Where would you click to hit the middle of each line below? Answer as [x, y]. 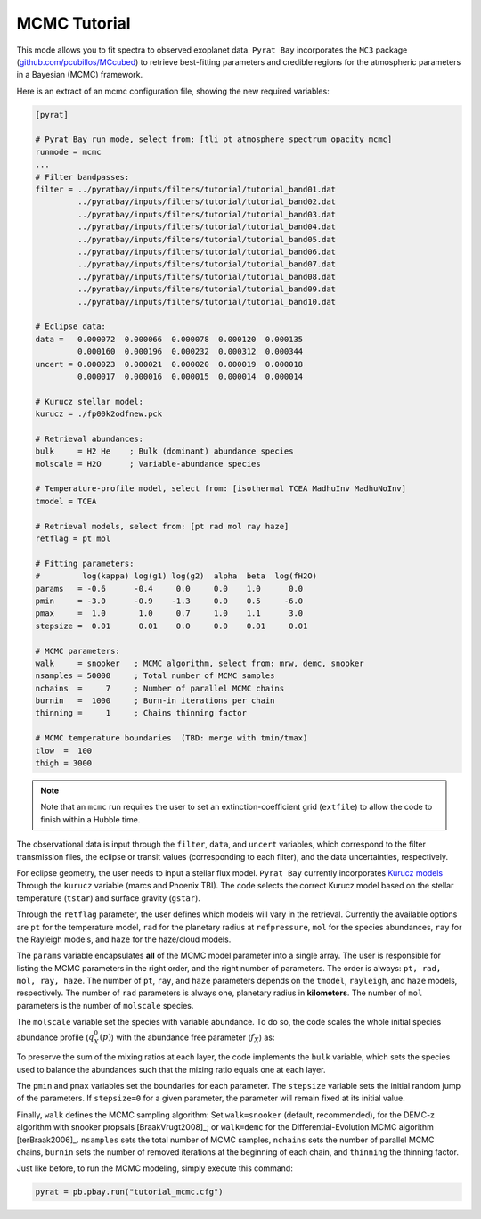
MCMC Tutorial [73, 23]
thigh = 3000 [64, 763]
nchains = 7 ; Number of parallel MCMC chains [160, 688]
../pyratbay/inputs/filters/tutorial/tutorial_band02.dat [207, 202]
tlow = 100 [64, 750]
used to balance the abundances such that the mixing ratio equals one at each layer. [171, 1069]
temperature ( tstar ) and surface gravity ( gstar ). [108, 898]
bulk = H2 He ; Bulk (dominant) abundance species [164, 451]
